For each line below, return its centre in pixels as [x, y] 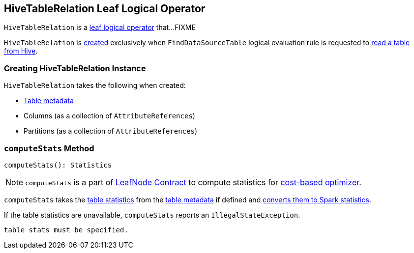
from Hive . [21, 51]
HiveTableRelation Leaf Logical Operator [105, 9]
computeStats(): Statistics [58, 165]
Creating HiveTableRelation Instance [75, 68]
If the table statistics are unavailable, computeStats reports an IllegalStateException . [152, 215]
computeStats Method [49, 148]
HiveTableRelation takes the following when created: [95, 85]
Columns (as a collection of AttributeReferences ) [109, 116]
